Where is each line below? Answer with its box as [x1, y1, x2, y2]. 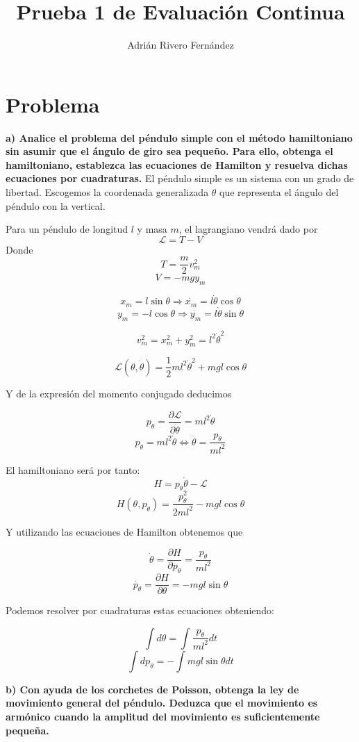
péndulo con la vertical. [6, 198, 106, 213]
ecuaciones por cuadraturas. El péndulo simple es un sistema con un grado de [6, 171, 354, 185]
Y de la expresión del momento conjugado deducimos [6, 386, 232, 400]
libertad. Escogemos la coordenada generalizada [6, 185, 209, 199]
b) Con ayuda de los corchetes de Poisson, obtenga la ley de [6, 682, 299, 696]
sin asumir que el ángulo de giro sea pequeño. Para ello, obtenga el [6, 144, 333, 158]
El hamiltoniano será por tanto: [6, 462, 140, 477]
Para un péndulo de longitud [6, 222, 128, 236]
